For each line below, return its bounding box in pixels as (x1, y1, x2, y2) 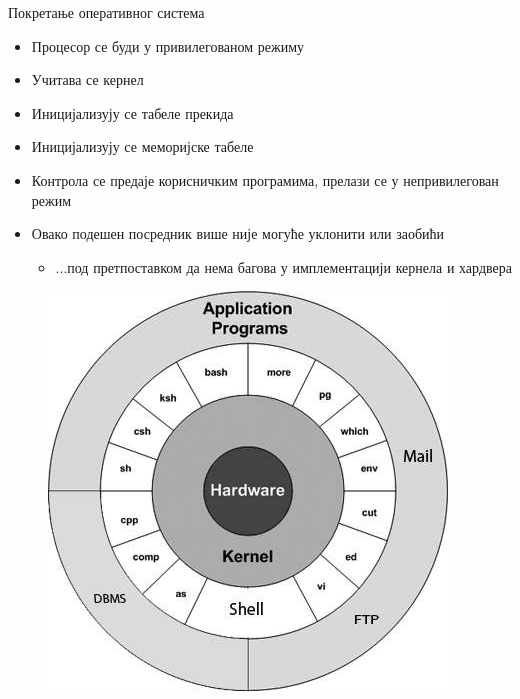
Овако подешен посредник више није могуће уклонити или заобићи (31, 223, 445, 244)
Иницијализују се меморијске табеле (31, 136, 254, 157)
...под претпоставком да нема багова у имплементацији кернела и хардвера (55, 256, 512, 277)
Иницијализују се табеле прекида (31, 102, 234, 123)
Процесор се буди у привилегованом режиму (31, 35, 305, 56)
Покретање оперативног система (8, 2, 205, 22)
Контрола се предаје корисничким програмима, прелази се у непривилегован (31, 169, 499, 190)
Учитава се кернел (31, 69, 144, 90)
